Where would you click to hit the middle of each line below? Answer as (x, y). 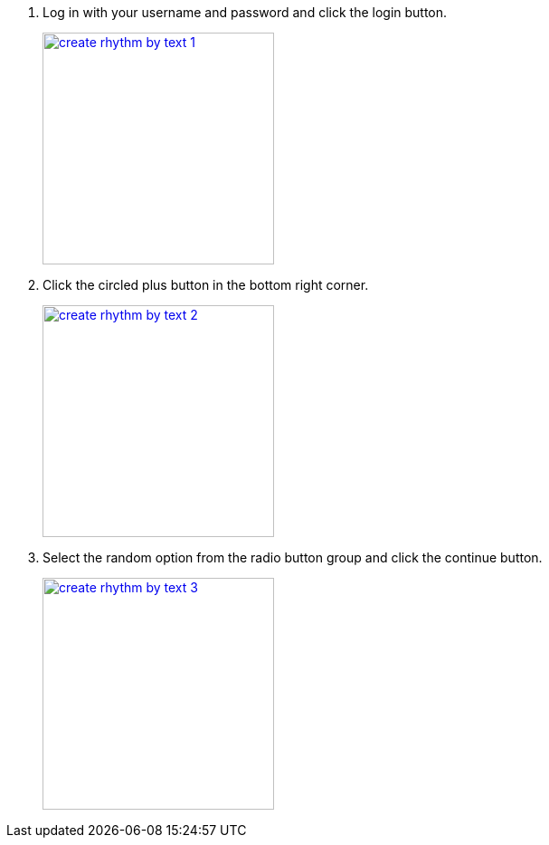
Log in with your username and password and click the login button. (245, 12)
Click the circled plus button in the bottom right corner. (206, 285)
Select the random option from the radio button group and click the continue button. (293, 557)
